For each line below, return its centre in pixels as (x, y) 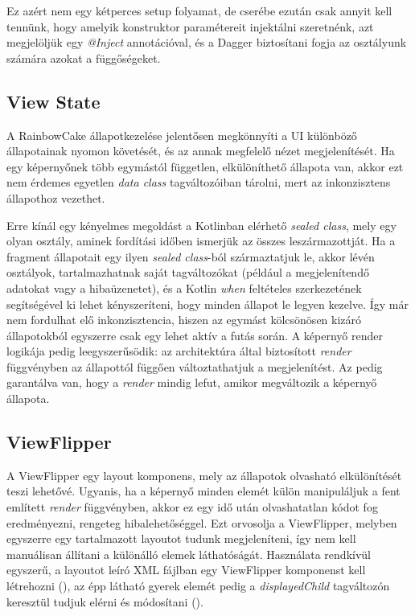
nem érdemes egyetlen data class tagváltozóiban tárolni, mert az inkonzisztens (199, 182)
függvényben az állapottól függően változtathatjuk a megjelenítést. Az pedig (195, 366)
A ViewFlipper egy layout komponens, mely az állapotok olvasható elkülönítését (204, 475)
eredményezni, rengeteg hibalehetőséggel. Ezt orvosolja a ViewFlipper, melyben (202, 522)
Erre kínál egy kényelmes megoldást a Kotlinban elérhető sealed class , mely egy (201, 225)
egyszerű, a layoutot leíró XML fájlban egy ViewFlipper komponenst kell (186, 570)
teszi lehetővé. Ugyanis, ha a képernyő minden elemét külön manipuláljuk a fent (203, 491)
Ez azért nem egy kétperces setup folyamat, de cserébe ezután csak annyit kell (199, 10)
